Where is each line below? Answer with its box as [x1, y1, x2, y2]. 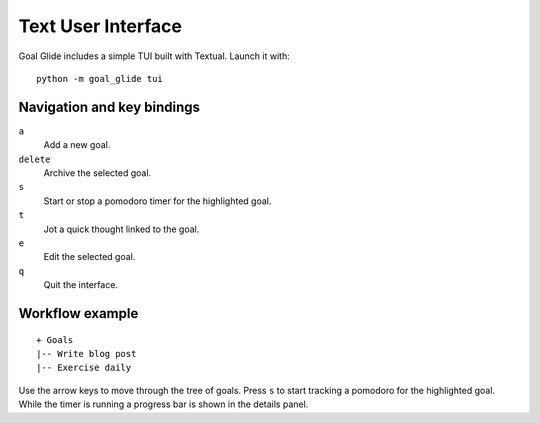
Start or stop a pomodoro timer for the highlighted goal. [43, 195, 272, 207]
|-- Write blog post [36, 348, 137, 359]
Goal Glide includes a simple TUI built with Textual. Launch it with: [18, 50, 290, 62]
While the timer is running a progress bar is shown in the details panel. [18, 398, 309, 410]
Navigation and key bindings [18, 98, 200, 115]
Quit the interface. [43, 279, 119, 291]
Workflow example [18, 305, 139, 322]
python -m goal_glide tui [36, 73, 164, 84]
